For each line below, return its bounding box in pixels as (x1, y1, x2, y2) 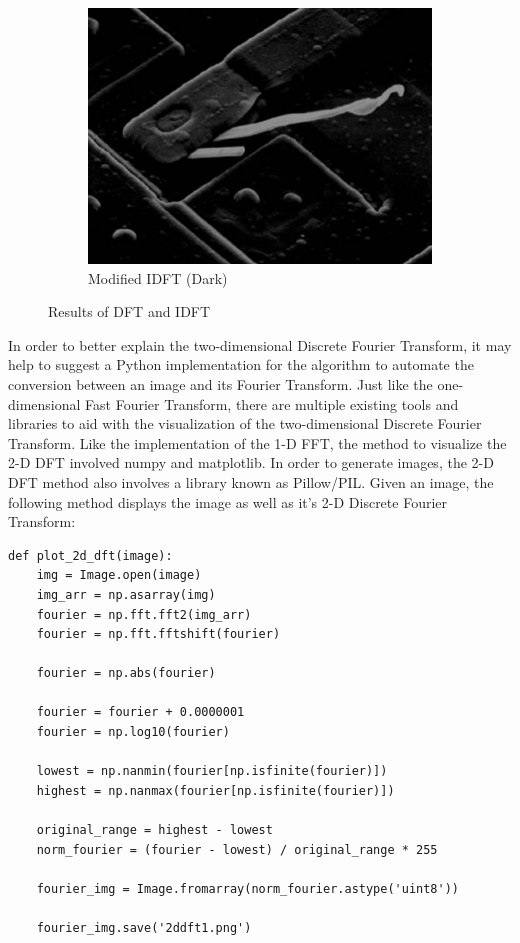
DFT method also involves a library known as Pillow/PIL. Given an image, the (8, 471, 494, 492)
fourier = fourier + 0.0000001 (36, 705, 245, 720)
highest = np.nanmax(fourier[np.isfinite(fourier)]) (36, 783, 395, 798)
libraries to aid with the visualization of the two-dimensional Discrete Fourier (8, 413, 482, 434)
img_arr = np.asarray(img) (36, 587, 216, 602)
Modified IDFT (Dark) (88, 267, 228, 288)
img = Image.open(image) (36, 568, 202, 583)
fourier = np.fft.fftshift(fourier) (36, 627, 281, 642)
